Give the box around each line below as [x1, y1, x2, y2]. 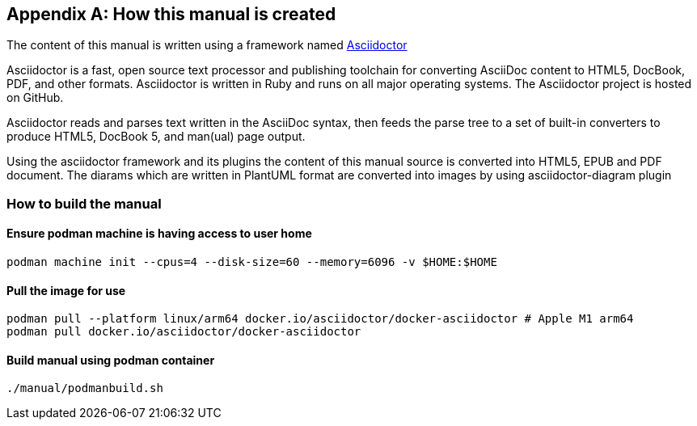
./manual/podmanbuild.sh [6, 382, 163, 395]
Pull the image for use [6, 283, 126, 297]
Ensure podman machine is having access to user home [6, 226, 312, 241]
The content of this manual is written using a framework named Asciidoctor [6, 38, 408, 53]
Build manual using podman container [6, 352, 215, 367]
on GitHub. [6, 91, 64, 105]
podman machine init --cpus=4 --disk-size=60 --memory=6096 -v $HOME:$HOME [6, 255, 497, 269]
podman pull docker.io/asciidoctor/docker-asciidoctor [6, 325, 361, 339]
